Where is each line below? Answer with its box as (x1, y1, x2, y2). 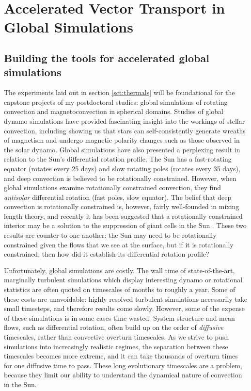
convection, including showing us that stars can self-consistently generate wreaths (4, 125, 246, 135)
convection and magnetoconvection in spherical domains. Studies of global (4, 106, 223, 116)
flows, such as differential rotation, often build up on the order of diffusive (4, 322, 223, 332)
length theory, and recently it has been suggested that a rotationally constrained (4, 211, 243, 221)
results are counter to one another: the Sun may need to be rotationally (4, 230, 217, 240)
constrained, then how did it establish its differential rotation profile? (4, 249, 209, 259)
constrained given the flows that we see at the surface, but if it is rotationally (4, 239, 234, 249)
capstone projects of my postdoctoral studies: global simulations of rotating (4, 97, 228, 107)
